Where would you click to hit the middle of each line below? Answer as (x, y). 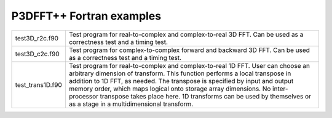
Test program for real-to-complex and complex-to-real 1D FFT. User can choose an (189, 65)
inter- (280, 89)
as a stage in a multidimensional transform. (131, 104)
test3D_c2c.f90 (37, 54)
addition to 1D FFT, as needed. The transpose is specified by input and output (181, 81)
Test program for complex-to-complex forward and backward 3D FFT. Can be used (189, 50)
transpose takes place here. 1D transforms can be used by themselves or (206, 96)
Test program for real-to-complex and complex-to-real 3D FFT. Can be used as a (186, 34)
